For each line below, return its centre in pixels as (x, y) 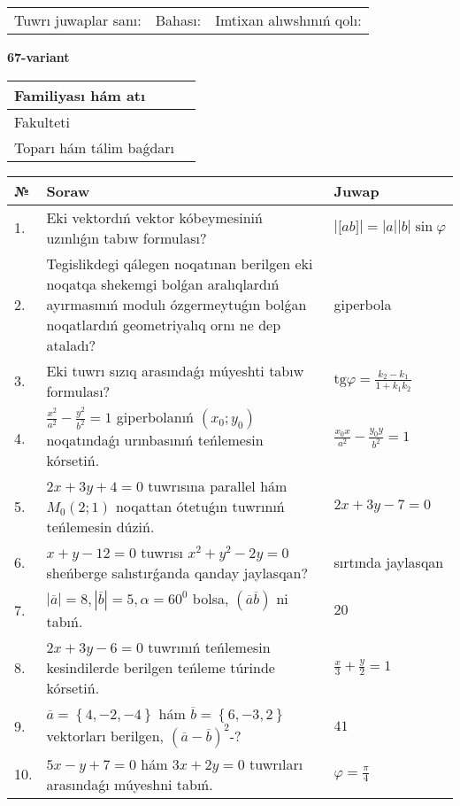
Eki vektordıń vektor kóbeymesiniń (154, 217)
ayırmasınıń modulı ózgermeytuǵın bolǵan (176, 304)
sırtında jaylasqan (389, 562)
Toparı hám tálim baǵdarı (95, 147)
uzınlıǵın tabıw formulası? (126, 237)
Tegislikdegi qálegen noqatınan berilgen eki (180, 263)
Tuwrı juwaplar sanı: (78, 20)
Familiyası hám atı (80, 95)
